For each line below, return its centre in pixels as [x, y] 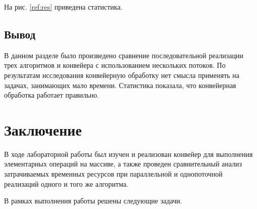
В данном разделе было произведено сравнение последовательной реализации [124, 55]
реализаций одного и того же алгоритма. [66, 183]
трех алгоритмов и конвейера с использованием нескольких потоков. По [115, 65]
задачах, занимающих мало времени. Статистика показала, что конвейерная [120, 85]
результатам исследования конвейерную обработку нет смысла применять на [122, 75]
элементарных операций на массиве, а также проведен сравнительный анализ [123, 164]
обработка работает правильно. [52, 95]
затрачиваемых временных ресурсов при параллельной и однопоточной [113, 174]
